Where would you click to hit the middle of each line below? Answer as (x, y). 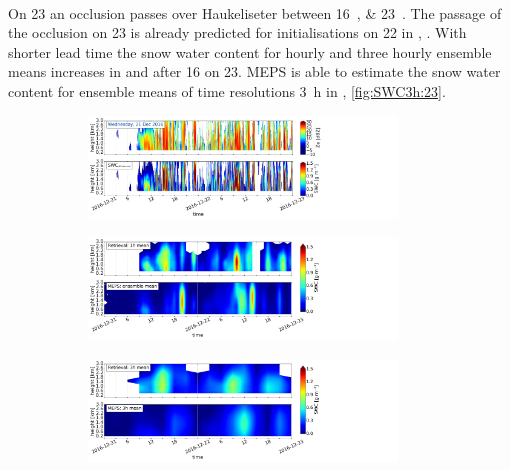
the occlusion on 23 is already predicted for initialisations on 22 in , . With (237, 32)
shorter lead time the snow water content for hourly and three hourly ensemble (250, 51)
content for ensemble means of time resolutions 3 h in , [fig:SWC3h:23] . (227, 90)
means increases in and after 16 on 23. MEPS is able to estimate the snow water (254, 71)
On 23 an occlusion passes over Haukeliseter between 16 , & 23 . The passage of (255, 12)
